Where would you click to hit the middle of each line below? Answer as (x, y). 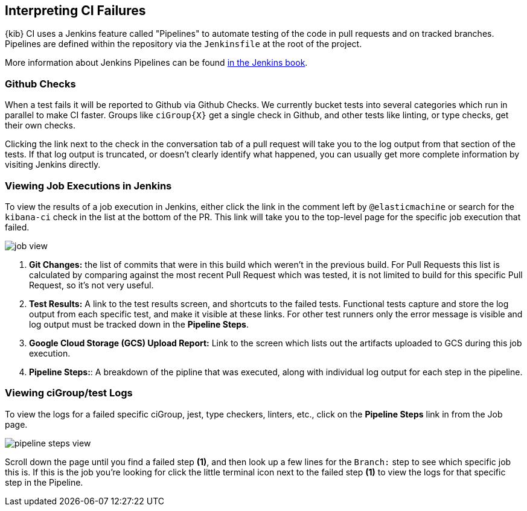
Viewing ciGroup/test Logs (69, 393)
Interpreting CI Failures (75, 11)
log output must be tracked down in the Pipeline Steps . (139, 324)
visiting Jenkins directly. (53, 165)
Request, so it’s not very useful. (91, 285)
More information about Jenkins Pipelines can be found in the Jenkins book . (156, 63)
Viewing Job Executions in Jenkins (88, 186)
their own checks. (40, 125)
